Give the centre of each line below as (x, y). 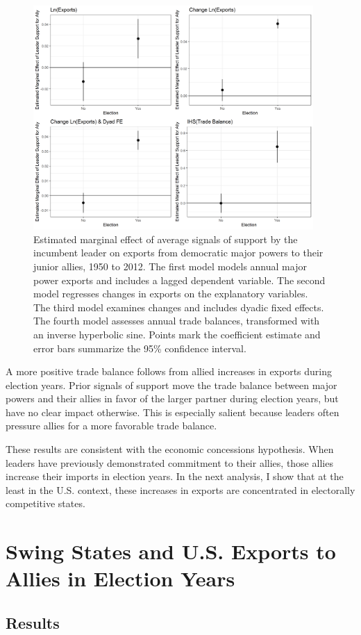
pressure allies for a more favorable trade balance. (111, 426)
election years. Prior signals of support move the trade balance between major (171, 385)
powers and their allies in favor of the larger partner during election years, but (172, 398)
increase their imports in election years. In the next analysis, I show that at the (175, 476)
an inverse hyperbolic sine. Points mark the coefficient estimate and (177, 334)
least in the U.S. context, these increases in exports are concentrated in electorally (180, 489)
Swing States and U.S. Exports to (171, 551)
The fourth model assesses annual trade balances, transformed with (177, 321)
